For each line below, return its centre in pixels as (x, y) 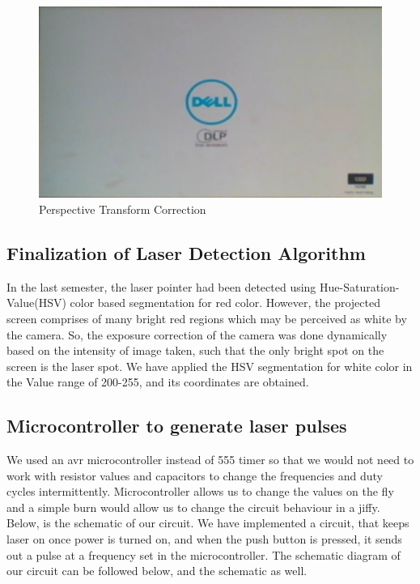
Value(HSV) (36, 303)
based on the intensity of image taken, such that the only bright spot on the (195, 350)
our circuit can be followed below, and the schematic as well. (157, 571)
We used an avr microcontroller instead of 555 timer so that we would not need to (210, 460)
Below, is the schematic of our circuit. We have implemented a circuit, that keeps (208, 523)
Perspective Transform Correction (123, 209)
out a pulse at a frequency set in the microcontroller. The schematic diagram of (204, 554)
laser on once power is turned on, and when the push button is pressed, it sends (204, 539)
